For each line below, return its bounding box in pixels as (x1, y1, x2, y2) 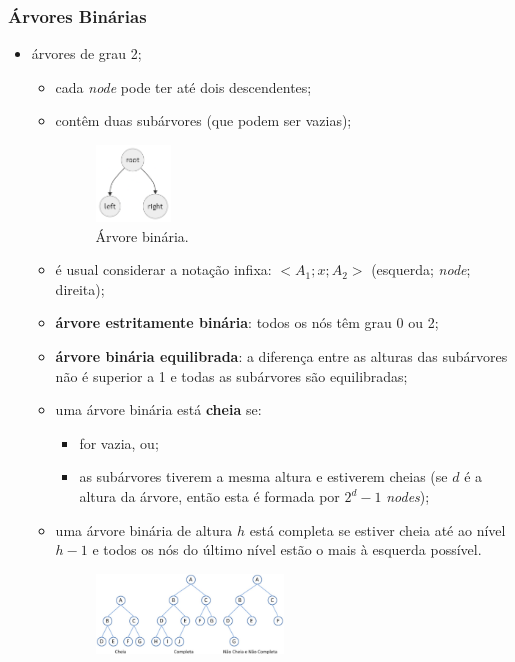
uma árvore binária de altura (55, 519, 233, 540)
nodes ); (386, 486, 430, 507)
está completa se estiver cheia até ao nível (249, 519, 506, 540)
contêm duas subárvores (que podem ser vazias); (55, 110, 352, 131)
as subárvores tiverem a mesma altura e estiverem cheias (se (79, 466, 448, 487)
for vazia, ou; (79, 432, 159, 453)
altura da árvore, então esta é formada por (79, 486, 340, 507)
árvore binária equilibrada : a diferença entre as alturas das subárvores (55, 346, 508, 367)
